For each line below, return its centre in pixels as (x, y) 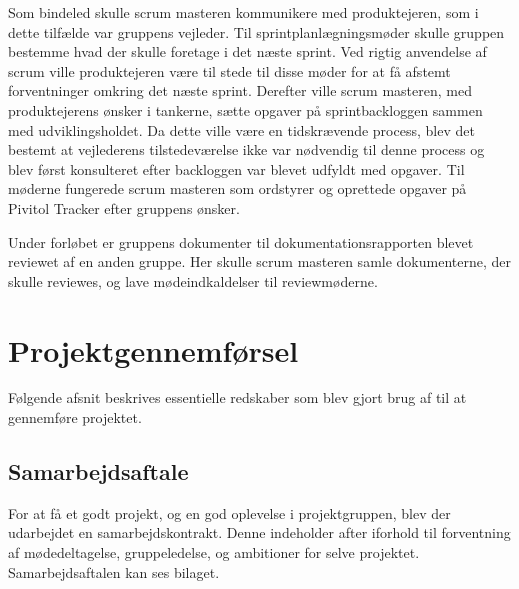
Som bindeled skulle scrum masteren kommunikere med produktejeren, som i (243, 12)
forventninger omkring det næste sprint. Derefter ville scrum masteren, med (240, 90)
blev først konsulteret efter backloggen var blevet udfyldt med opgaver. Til (236, 168)
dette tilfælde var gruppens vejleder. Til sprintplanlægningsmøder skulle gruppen (256, 31)
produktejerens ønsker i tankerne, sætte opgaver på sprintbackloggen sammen (245, 109)
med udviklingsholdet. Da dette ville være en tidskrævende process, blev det (241, 129)
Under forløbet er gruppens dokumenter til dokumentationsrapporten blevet (241, 241)
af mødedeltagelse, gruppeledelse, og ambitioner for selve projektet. (214, 552)
